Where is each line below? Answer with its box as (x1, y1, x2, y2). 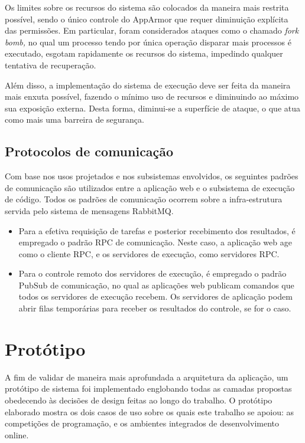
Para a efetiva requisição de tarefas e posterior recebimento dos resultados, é (18, 224, 296, 237)
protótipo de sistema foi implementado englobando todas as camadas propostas (5, 382, 292, 395)
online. (5, 428, 29, 441)
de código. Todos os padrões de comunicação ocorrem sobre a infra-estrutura (5, 193, 283, 205)
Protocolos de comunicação (5, 142, 174, 160)
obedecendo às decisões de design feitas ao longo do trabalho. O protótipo (5, 393, 272, 406)
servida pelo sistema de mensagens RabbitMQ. (5, 204, 174, 216)
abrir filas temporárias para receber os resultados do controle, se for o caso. (18, 302, 291, 314)
